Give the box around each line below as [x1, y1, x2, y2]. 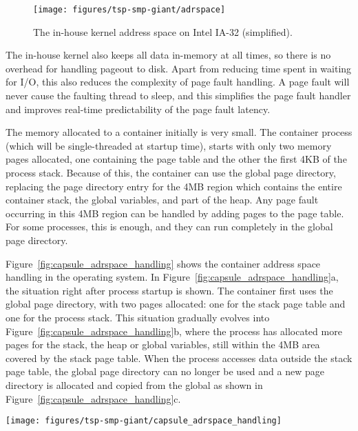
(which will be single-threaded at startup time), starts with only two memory [6, 138, 332, 152]
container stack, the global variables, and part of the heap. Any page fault [6, 192, 319, 207]
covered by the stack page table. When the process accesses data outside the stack [6, 350, 352, 365]
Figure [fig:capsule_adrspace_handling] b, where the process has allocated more [6, 323, 342, 338]
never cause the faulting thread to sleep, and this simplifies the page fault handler [6, 88, 351, 103]
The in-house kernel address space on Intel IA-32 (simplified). [33, 24, 293, 39]
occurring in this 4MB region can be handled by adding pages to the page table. [6, 206, 344, 220]
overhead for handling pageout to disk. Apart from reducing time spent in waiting [6, 61, 352, 75]
